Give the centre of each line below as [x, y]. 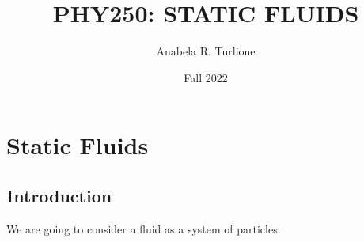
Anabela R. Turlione [206, 51]
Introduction [59, 195]
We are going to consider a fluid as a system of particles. [144, 228]
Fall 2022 [206, 77]
